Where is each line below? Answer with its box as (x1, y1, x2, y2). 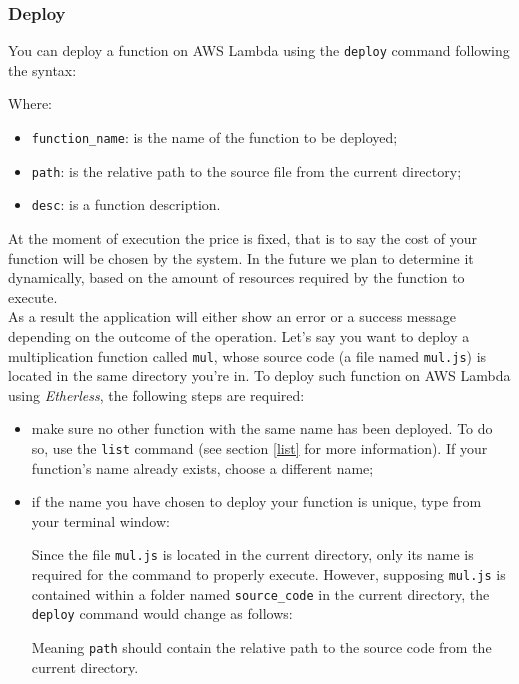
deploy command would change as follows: (31, 603, 293, 624)
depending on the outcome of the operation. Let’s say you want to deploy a (8, 326, 470, 346)
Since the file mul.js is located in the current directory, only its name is (31, 544, 474, 565)
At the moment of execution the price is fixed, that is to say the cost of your (8, 228, 477, 249)
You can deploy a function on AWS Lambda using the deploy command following (8, 40, 510, 61)
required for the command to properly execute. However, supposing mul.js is (31, 564, 506, 585)
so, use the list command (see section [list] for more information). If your (31, 438, 488, 459)
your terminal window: (31, 510, 170, 531)
